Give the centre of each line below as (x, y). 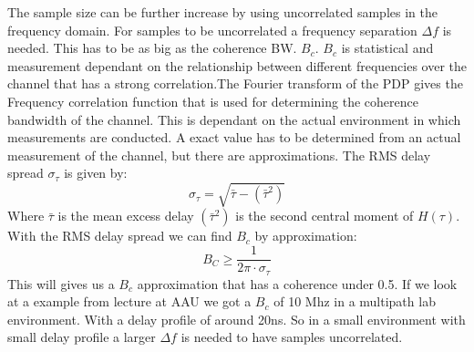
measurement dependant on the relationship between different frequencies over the (237, 65)
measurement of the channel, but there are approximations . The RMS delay (219, 155)
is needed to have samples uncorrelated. (292, 337)
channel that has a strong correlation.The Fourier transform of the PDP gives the (235, 83)
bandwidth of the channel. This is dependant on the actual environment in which (234, 119)
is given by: (96, 173)
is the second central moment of (325, 216)
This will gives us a (61, 283)
